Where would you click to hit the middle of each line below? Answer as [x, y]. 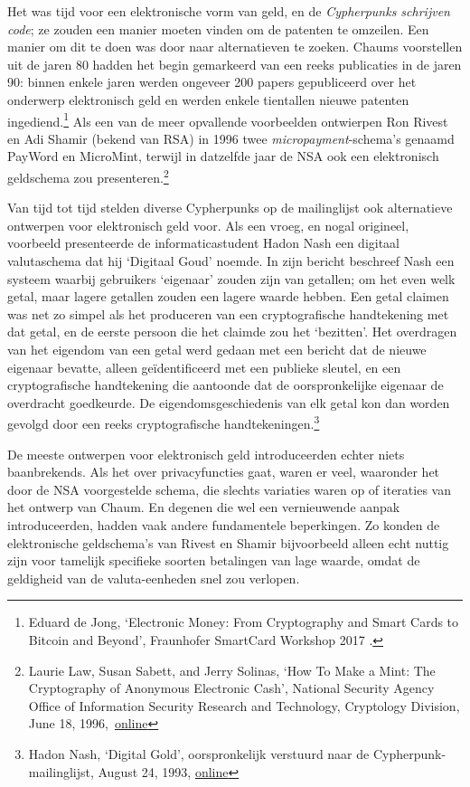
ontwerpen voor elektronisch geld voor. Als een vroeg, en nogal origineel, [208, 225]
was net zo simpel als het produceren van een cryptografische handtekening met [228, 313]
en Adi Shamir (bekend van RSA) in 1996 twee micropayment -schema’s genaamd [231, 138]
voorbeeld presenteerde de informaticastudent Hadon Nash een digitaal [204, 243]
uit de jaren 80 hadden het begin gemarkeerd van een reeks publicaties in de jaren [235, 64]
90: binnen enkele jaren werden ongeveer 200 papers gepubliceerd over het [212, 82]
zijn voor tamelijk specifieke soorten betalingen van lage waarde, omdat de [214, 560]
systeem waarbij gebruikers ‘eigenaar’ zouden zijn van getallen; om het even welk [231, 278]
